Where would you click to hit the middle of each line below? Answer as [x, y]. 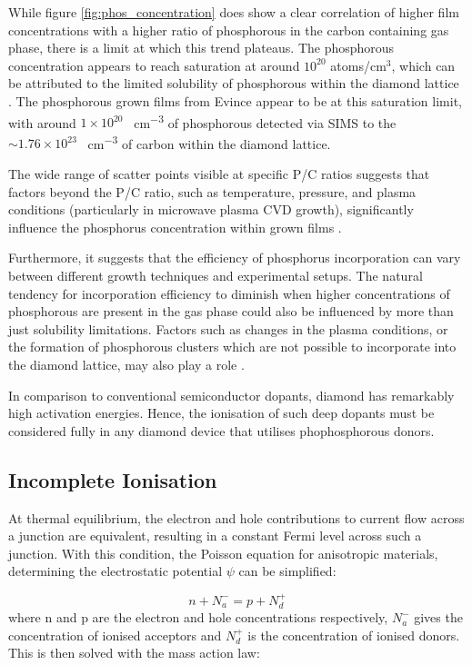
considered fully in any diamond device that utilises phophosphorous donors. [221, 430]
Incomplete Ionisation [113, 479]
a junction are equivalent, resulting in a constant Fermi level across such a [215, 536]
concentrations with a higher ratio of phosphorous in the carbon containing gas [229, 30]
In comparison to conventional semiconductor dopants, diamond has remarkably [231, 395]
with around [42, 122]
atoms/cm [358, 65]
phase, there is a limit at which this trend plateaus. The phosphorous [201, 48]
